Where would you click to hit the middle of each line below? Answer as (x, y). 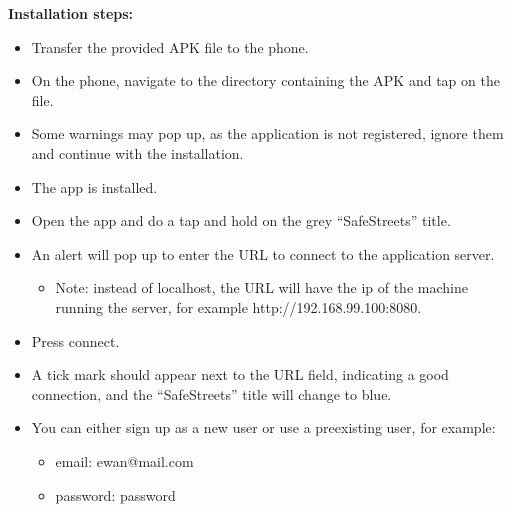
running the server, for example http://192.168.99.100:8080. (238, 306)
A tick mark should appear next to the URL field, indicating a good (240, 374)
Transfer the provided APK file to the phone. (170, 46)
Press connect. (75, 340)
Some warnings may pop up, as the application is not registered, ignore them (267, 133)
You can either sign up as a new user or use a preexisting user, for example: (263, 427)
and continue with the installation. (137, 152)
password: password (115, 494)
